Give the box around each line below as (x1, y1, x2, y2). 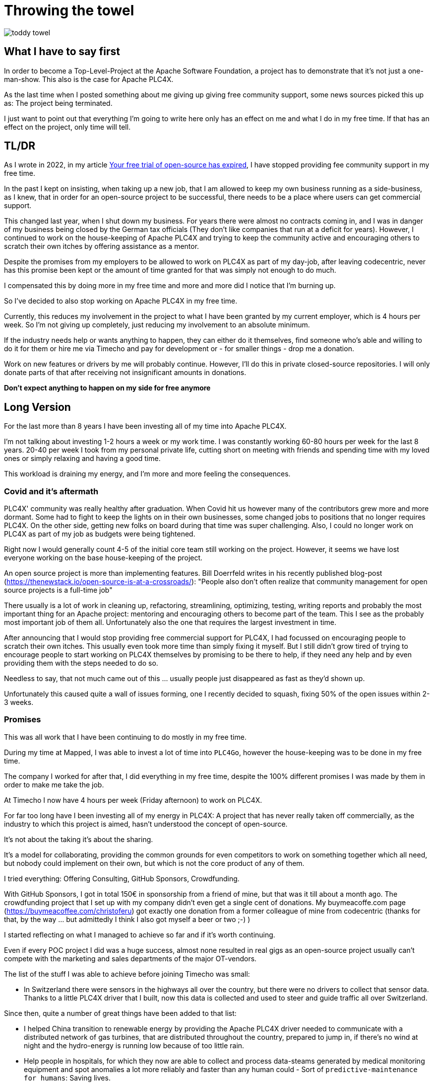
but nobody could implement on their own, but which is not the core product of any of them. (4, 858, 305, 867)
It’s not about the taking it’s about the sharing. (4, 835, 153, 844)
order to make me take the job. (4, 780, 104, 789)
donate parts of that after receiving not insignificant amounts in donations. (4, 368, 247, 377)
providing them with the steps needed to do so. (4, 659, 158, 668)
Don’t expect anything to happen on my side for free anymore (4, 384, 211, 392)
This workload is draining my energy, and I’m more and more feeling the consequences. (4, 469, 291, 478)
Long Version (4, 400, 71, 413)
